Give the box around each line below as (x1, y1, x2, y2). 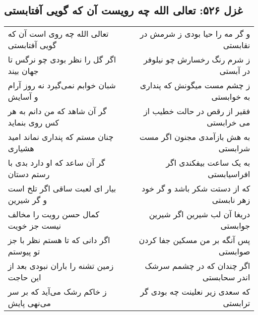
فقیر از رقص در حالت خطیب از (143, 105, 250, 117)
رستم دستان (8, 168, 50, 180)
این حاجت (8, 271, 41, 283)
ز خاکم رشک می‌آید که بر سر (8, 286, 107, 298)
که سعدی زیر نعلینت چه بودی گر (140, 286, 250, 298)
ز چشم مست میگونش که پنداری (140, 79, 250, 91)
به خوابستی (211, 91, 250, 103)
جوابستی (220, 220, 250, 232)
